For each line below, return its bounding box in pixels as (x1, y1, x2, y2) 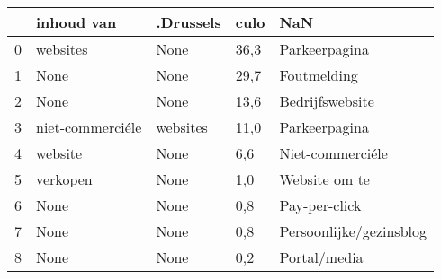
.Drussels (156, 12, 221, 32)
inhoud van (36, 12, 117, 32)
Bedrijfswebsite (279, 91, 374, 111)
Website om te (279, 169, 370, 189)
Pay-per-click (279, 195, 362, 215)
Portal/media (279, 247, 364, 267)
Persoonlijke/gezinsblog (279, 221, 427, 241)
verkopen (36, 169, 93, 189)
